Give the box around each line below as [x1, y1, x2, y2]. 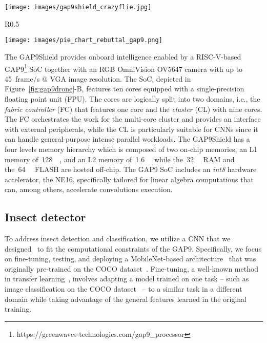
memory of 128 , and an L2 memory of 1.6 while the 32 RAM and [5, 154, 235, 164]
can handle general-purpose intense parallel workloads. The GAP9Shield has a [5, 134, 250, 144]
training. [5, 303, 32, 314]
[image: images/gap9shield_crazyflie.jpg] [5, 4, 152, 11]
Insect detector [5, 209, 86, 225]
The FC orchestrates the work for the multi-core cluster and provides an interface [5, 113, 261, 124]
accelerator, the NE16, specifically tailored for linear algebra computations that [5, 174, 254, 184]
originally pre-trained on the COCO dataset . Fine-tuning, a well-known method [5, 263, 259, 274]
